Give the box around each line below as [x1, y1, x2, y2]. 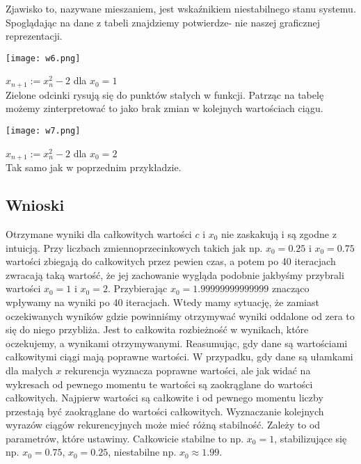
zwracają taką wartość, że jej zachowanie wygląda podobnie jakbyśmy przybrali [6, 267, 344, 282]
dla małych [6, 362, 53, 377]
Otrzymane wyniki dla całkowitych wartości [6, 226, 192, 241]
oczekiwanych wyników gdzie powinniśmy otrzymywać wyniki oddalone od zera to [6, 308, 355, 323]
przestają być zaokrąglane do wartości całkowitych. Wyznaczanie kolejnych [6, 403, 324, 418]
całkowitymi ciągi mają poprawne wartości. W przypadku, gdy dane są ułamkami [6, 349, 353, 364]
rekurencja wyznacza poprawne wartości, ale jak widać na [65, 362, 311, 377]
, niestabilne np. [108, 445, 177, 459]
